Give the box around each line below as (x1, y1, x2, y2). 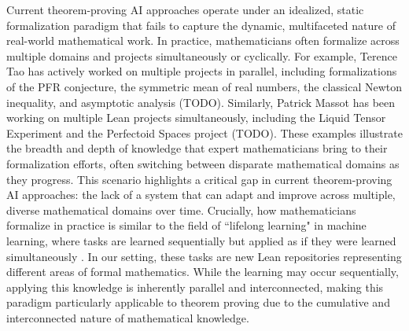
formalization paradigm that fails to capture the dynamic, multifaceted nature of (6, 17, 396, 33)
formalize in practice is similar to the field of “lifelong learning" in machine (6, 217, 367, 234)
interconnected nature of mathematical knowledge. (6, 309, 249, 325)
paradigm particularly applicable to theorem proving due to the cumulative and (6, 294, 390, 311)
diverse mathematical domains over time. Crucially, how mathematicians (6, 201, 356, 218)
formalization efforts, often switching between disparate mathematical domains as (6, 155, 400, 171)
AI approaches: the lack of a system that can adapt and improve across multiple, (6, 186, 396, 203)
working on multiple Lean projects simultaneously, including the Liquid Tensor (6, 109, 386, 126)
